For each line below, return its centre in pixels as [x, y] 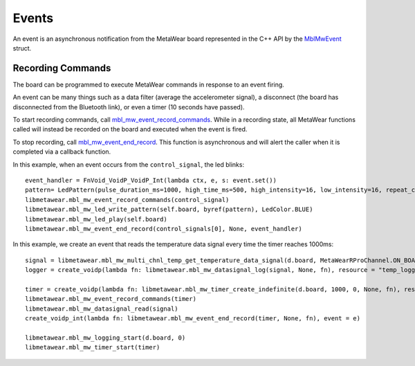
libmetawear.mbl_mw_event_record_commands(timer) [111, 299]
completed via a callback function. [62, 152]
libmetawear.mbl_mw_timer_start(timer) [93, 347]
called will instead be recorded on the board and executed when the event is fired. [130, 129]
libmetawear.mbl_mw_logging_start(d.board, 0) [105, 338]
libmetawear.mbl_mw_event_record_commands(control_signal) [127, 200]
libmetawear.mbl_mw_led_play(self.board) [96, 219]
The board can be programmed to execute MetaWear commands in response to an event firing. [149, 84]
